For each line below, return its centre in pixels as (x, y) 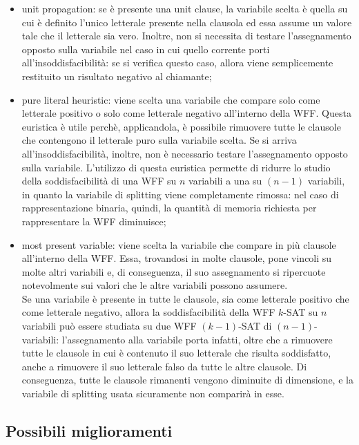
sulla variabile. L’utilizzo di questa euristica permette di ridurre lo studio (176, 167)
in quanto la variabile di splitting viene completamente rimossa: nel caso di (180, 194)
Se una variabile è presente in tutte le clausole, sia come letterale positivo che (185, 298)
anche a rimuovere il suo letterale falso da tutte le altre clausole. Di (164, 366)
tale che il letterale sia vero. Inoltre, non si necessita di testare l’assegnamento (186, 36)
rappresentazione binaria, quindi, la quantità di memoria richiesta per (169, 208)
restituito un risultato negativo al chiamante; (117, 76)
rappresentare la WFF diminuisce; (94, 221)
